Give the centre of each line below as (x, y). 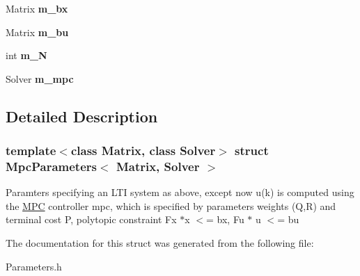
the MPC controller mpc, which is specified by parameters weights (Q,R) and (171, 205)
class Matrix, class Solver (143, 151)
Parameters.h (34, 266)
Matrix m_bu (37, 32)
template (31, 151)
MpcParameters (51, 166)
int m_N (26, 55)
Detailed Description (82, 116)
